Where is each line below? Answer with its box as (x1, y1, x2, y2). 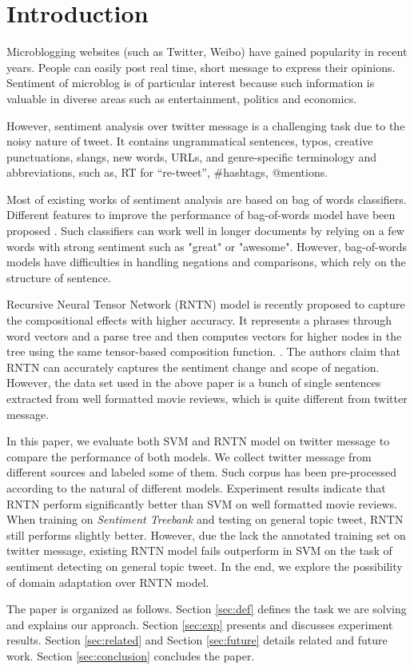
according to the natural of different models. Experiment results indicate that (6, 479, 386, 496)
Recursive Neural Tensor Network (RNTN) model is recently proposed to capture (6, 296, 405, 313)
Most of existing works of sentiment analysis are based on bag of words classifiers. (6, 190, 407, 207)
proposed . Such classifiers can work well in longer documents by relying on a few (6, 222, 404, 239)
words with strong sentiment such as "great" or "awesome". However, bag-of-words (6, 237, 408, 254)
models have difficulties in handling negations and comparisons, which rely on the (6, 253, 406, 270)
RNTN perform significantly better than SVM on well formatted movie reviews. (6, 495, 397, 512)
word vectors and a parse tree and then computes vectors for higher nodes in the (6, 327, 402, 344)
